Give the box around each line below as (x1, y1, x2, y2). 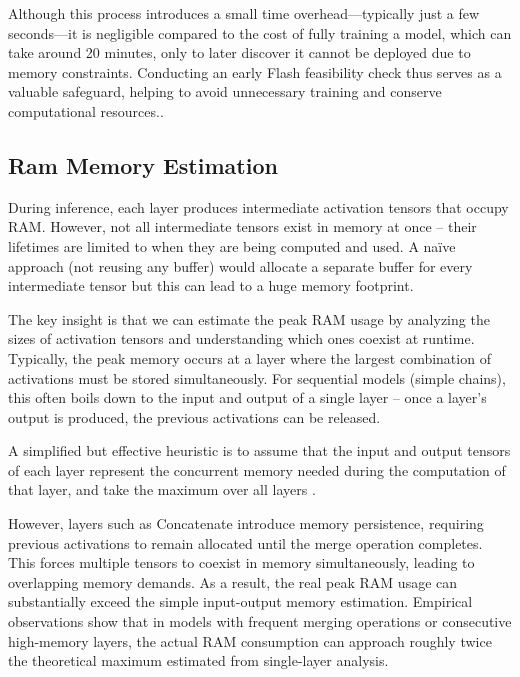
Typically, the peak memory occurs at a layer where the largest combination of (8, 347, 491, 368)
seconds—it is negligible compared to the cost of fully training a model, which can (8, 22, 512, 43)
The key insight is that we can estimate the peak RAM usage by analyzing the (8, 308, 490, 329)
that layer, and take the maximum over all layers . (8, 479, 316, 500)
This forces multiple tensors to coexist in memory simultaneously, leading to (8, 552, 475, 573)
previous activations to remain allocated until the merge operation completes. (8, 532, 483, 553)
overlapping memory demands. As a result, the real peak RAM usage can (8, 571, 458, 592)
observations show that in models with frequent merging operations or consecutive (8, 611, 512, 632)
